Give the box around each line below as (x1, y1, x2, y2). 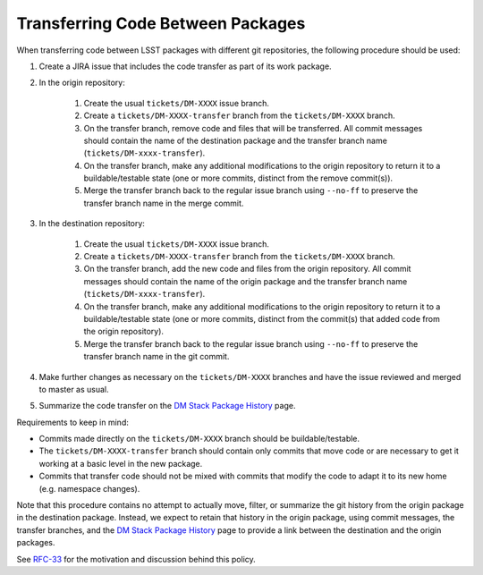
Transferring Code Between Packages (16, 13, 306, 33)
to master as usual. (38, 384, 109, 394)
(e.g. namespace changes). (38, 483, 140, 494)
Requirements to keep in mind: (16, 417, 129, 427)
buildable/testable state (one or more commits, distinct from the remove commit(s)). (83, 173, 394, 183)
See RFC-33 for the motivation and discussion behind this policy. (16, 554, 257, 564)
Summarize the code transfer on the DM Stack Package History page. (38, 401, 296, 411)
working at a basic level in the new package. (38, 458, 203, 469)
